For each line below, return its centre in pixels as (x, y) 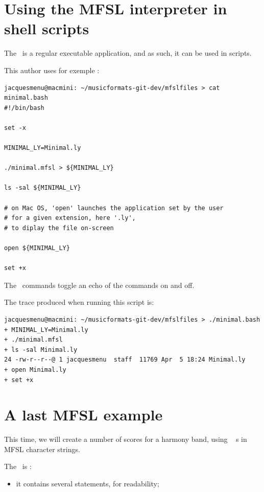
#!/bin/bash (24, 108)
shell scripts (47, 28)
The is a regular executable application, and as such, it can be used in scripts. (128, 53)
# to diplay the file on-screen (59, 228)
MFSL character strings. (42, 449)
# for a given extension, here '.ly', (70, 218)
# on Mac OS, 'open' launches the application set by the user (114, 208)
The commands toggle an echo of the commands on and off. (99, 285)
